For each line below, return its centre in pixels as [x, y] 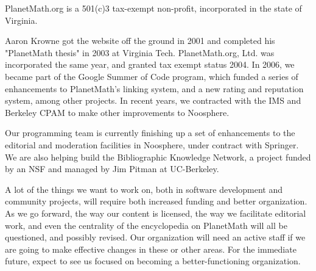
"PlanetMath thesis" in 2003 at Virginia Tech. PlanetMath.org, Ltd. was [140, 52]
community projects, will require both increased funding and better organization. [156, 201]
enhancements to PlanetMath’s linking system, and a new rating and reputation [154, 88]
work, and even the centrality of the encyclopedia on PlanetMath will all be [146, 225]
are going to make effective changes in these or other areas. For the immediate [151, 249]
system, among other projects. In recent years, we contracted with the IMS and [153, 100]
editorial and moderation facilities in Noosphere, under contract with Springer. [152, 144]
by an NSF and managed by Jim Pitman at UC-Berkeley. [112, 169]
